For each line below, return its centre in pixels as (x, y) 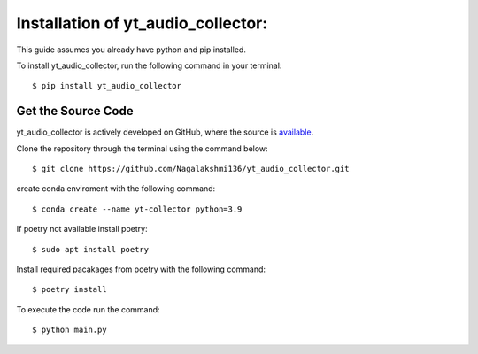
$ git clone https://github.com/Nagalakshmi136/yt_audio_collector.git (191, 169)
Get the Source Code (75, 111)
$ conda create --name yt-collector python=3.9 (137, 209)
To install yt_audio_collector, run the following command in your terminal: (149, 65)
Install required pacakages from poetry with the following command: (141, 269)
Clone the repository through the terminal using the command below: (143, 148)
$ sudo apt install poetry (91, 249)
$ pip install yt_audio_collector (107, 86)
